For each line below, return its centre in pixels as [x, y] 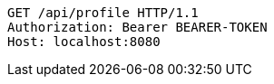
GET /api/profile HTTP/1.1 [103, 13]
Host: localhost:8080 [84, 42]
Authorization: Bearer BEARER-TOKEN [137, 27]
